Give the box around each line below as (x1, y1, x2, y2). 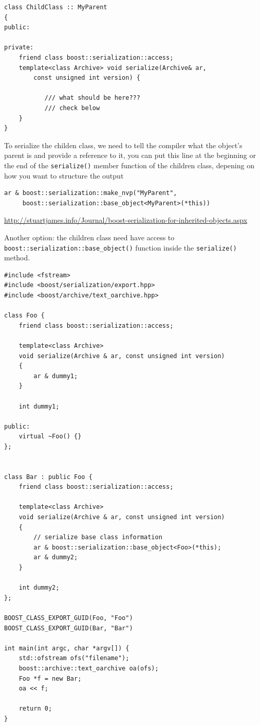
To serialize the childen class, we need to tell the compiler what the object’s (4, 139, 243, 150)
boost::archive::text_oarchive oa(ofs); (18, 664, 159, 672)
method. (4, 252, 30, 263)
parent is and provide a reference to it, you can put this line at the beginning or (4, 150, 256, 161)
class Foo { (4, 312, 45, 320)
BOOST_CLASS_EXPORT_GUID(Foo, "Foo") (4, 614, 133, 622)
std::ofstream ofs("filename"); (18, 654, 129, 662)
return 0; (18, 705, 52, 713)
